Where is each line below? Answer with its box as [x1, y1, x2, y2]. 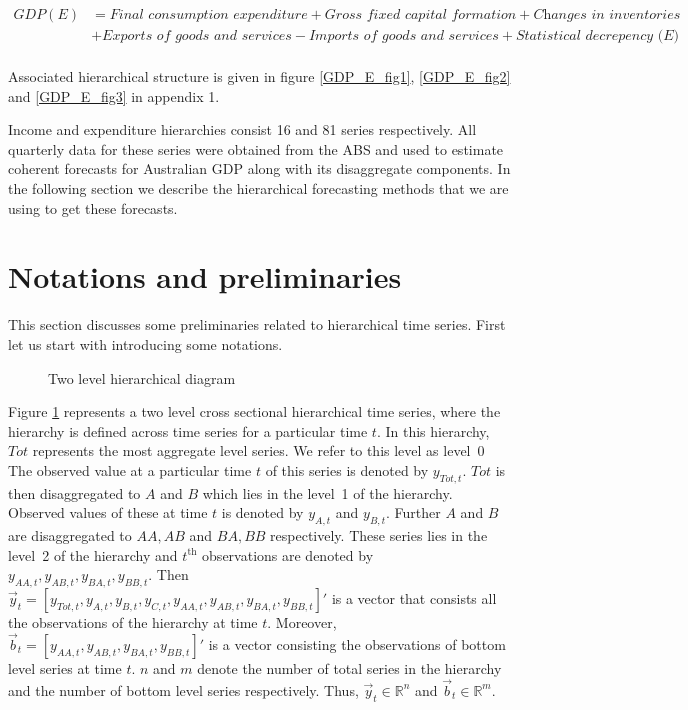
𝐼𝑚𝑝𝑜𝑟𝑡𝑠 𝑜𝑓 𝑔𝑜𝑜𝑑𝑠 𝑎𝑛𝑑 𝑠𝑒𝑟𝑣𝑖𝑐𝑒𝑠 [308, 29, 499, 44]
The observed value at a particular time [8, 459, 252, 480]
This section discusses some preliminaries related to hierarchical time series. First [8, 314, 506, 335]
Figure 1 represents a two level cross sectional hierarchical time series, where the [8, 401, 501, 422]
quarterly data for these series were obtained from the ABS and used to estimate [8, 138, 504, 159]
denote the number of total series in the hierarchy [197, 657, 502, 678]
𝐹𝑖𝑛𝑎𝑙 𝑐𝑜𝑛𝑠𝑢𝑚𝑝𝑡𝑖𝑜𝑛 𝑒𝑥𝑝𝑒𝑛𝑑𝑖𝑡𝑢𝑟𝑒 [109, 8, 308, 23]
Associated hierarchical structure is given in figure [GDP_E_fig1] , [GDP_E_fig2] [8, 66, 511, 87]
